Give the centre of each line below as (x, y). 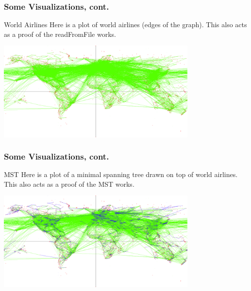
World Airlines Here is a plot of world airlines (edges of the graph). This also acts (125, 24)
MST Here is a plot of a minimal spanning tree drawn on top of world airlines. (121, 174)
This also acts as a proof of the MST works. (69, 184)
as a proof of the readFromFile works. (60, 34)
